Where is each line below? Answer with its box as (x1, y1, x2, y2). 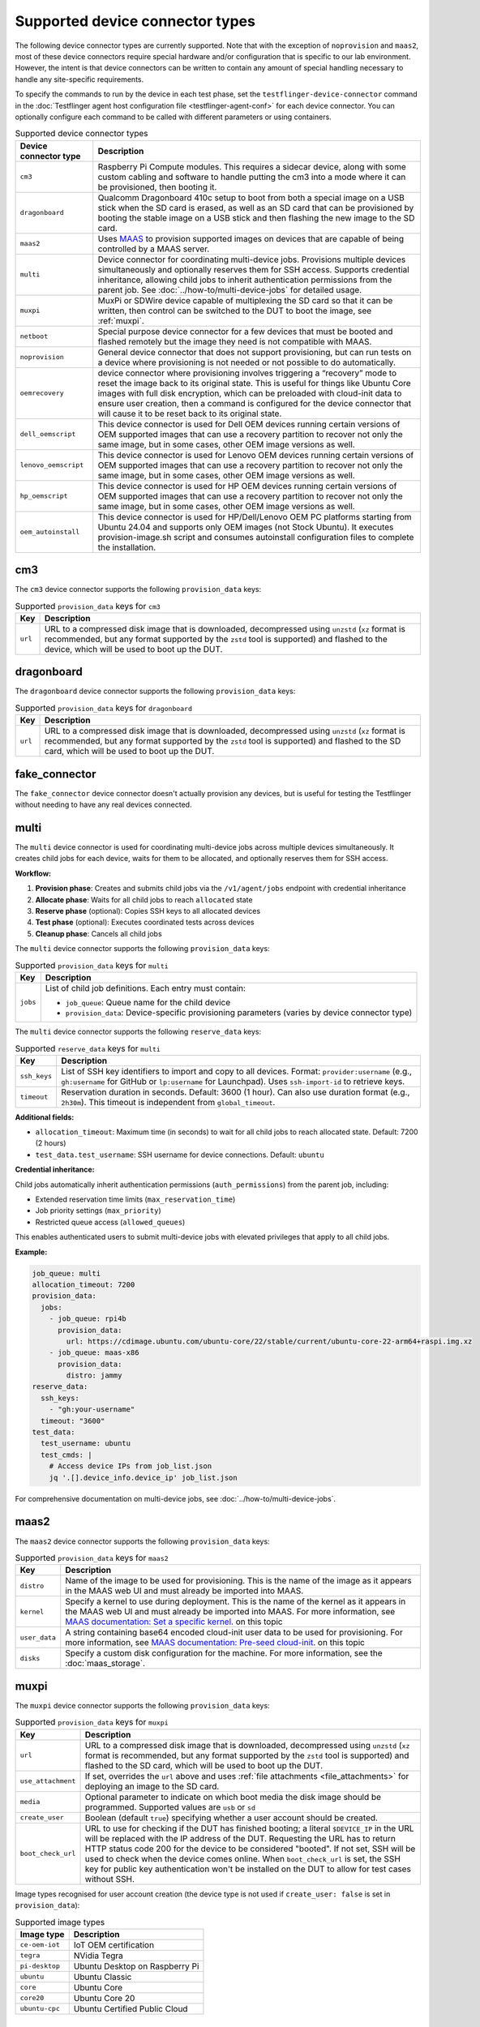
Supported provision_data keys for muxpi (15, 1716, 169, 1728)
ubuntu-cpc (19, 2004, 61, 2013)
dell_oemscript (19, 430, 76, 439)
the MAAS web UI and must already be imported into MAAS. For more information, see (65, 1606, 396, 1618)
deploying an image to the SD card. (84, 1781, 220, 1792)
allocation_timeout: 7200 (32, 1279, 135, 1289)
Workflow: (15, 868, 52, 878)
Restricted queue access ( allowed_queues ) (35, 1217, 186, 1227)
